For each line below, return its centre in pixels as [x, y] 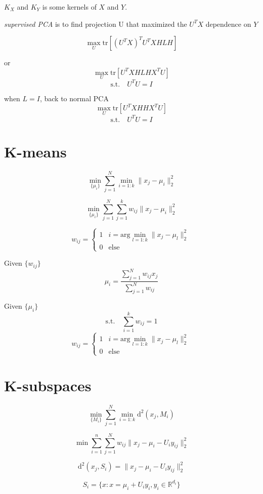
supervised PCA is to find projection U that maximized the [96, 24]
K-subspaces [48, 385]
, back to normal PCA [74, 98]
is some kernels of [69, 7]
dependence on [228, 24]
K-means [35, 151]
